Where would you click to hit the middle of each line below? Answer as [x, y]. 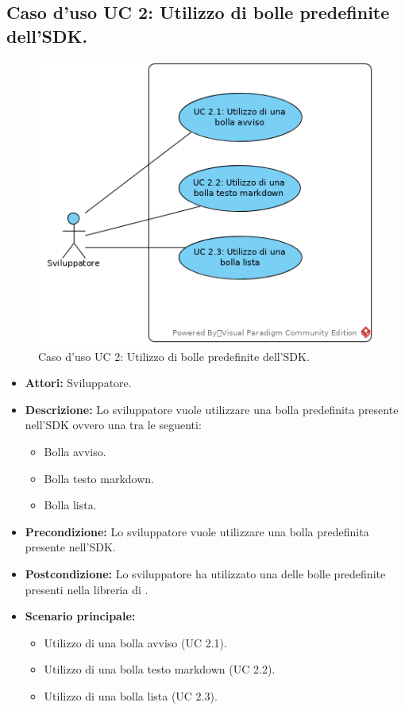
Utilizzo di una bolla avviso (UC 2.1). [135, 642]
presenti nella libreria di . [87, 589]
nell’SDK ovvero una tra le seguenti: [113, 425]
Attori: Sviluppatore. [78, 383]
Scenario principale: [80, 616]
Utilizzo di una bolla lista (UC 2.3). [131, 695]
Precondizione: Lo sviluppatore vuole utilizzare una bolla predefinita [197, 531]
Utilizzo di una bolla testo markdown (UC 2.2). [160, 669]
